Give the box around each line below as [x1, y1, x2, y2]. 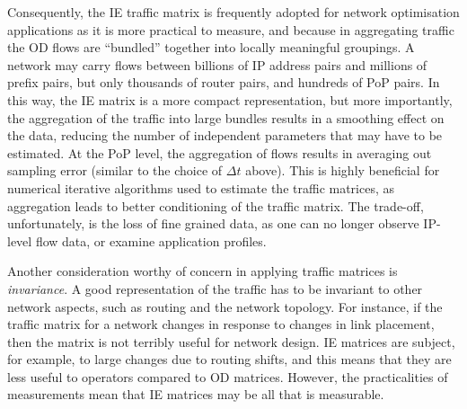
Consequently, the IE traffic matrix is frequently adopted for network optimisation [7, 3, 460, 21]
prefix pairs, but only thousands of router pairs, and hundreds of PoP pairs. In [7, 73, 440, 92]
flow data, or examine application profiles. [35, 231, 267, 250]
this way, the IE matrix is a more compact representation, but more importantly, [7, 90, 453, 109]
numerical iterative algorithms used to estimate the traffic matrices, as [7, 178, 395, 197]
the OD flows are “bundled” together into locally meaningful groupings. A [7, 38, 415, 57]
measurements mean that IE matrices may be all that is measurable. [7, 385, 384, 404]
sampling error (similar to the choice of [7, 161, 223, 180]
